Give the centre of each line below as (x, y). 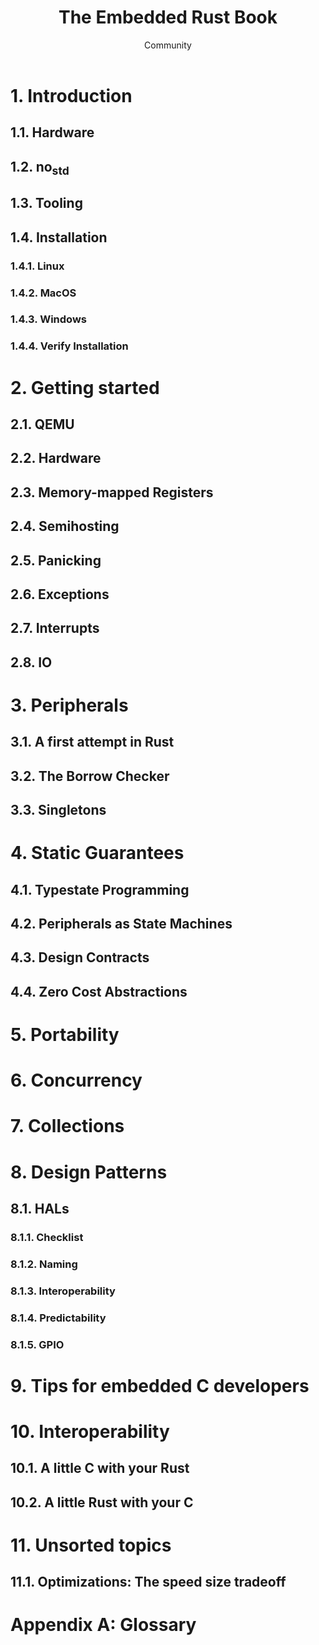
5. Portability (65, 1034)
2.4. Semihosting (65, 526)
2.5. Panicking (56, 560)
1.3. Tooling (46, 203)
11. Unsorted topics (91, 1545)
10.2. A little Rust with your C (102, 1502)
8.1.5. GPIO (37, 1344)
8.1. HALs (40, 1208)
